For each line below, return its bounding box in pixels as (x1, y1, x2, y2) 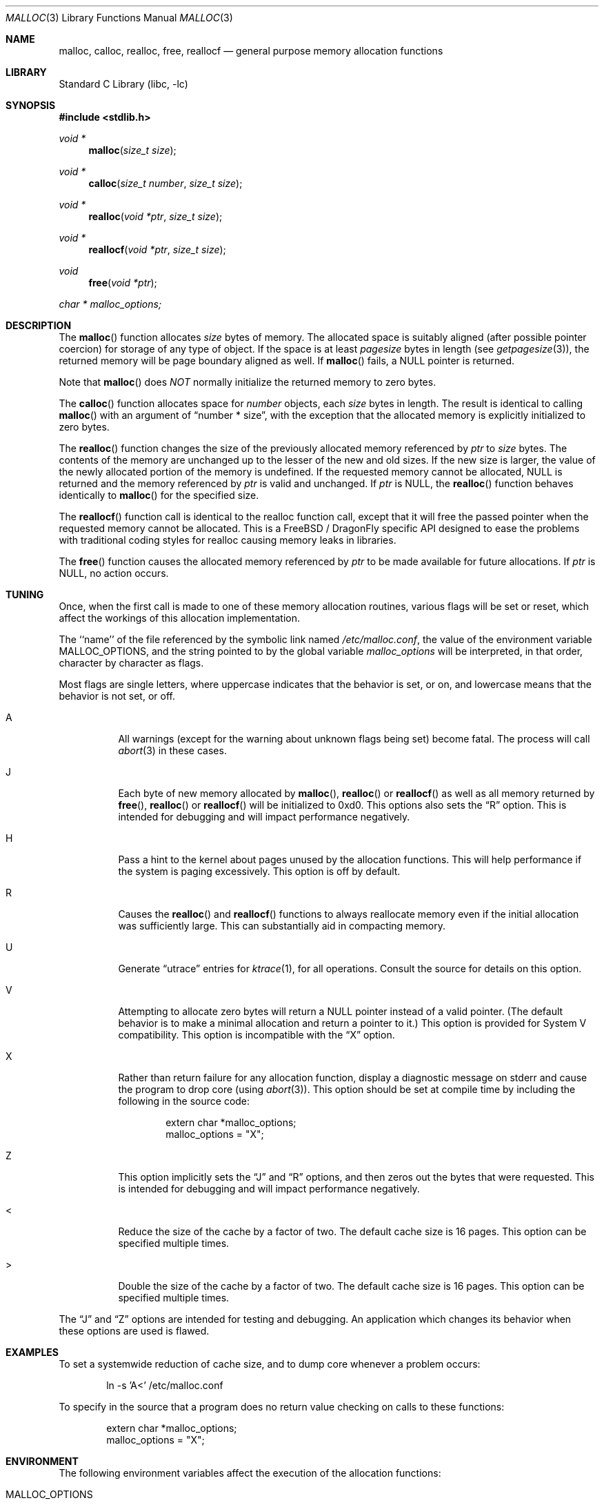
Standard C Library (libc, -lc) (59, 78, 188, 90)
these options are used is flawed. (59, 1325, 210, 1337)
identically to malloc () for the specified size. (59, 489, 259, 501)
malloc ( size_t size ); (88, 144, 177, 156)
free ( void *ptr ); (88, 277, 157, 288)
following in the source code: (118, 1095, 250, 1107)
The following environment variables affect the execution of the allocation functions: (59, 1467, 441, 1479)
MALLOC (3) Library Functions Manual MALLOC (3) (6, 12, 233, 23)
